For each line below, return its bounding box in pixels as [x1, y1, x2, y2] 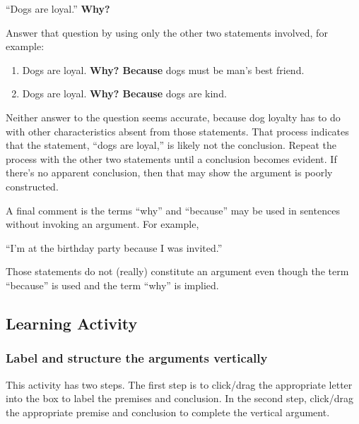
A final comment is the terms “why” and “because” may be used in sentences [6, 202, 340, 217]
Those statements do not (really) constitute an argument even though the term [6, 264, 349, 279]
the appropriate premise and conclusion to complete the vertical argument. [6, 404, 330, 419]
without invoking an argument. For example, [6, 217, 199, 231]
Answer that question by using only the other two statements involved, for [6, 25, 328, 40]
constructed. [6, 178, 59, 193]
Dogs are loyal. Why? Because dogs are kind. [22, 86, 227, 101]
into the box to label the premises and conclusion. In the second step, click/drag [6, 391, 353, 406]
